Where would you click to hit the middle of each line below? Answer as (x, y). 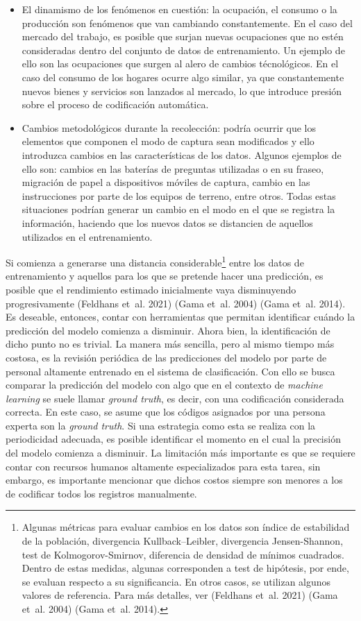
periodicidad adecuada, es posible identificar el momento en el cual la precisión (173, 439)
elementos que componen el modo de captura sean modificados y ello (168, 141)
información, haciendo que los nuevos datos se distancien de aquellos (167, 222)
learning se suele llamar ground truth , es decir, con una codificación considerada (175, 398)
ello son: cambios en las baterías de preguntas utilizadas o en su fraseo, (173, 168)
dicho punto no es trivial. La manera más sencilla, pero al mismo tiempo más (170, 344)
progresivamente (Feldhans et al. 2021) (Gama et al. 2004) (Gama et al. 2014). (176, 303)
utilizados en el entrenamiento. (87, 236)
